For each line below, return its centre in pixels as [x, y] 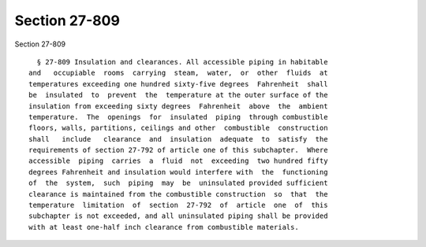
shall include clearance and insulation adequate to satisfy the [178, 139]
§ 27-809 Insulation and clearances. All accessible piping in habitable [182, 62]
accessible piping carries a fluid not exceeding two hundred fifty [178, 161]
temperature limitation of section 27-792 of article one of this [178, 205]
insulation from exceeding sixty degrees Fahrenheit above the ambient [178, 106]
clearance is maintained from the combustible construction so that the [178, 194]
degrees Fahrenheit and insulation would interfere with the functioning [178, 172]
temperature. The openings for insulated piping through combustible [178, 117]
